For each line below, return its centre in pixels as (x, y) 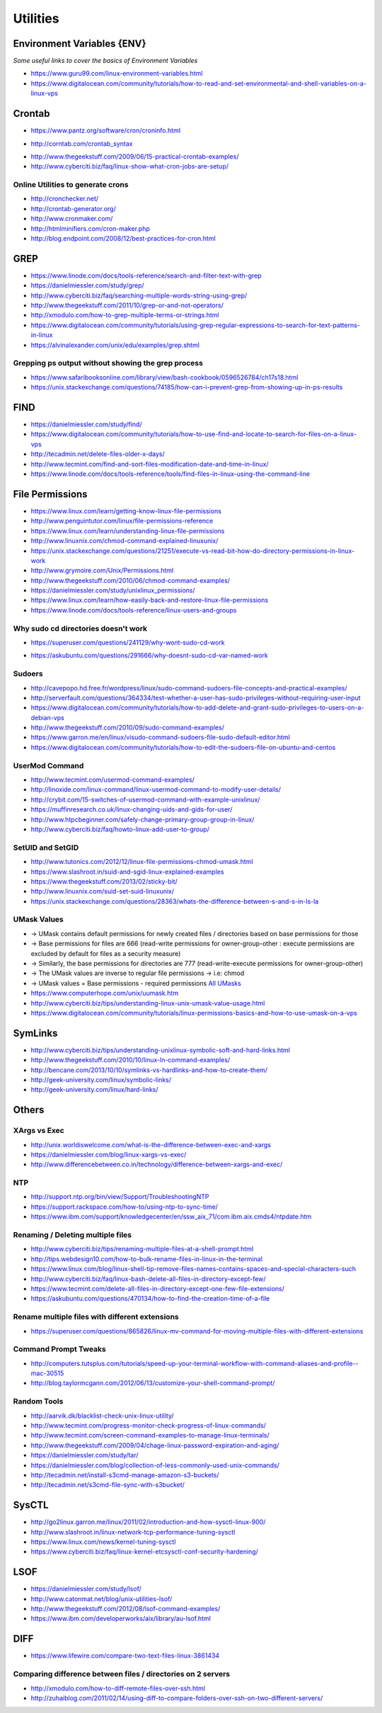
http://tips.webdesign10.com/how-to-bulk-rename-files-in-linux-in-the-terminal (147, 1259)
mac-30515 (47, 1373)
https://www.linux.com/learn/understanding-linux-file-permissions (128, 530)
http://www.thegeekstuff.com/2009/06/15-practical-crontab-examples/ (135, 156)
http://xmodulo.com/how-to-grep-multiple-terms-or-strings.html (125, 315)
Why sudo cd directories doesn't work (80, 628)
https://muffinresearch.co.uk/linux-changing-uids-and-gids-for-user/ (132, 809)
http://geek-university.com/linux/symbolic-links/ (101, 1080)
